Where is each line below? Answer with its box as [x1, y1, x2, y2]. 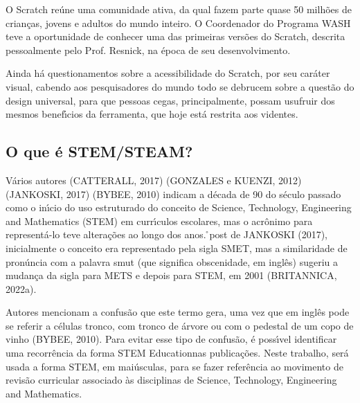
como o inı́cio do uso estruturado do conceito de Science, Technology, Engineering [6, 200, 352, 215]
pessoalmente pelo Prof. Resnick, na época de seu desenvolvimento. [6, 42, 291, 57]
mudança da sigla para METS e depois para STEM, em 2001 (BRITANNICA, [6, 268, 337, 283]
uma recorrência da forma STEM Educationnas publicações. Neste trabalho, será [6, 346, 349, 360]
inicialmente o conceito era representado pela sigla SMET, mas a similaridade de [6, 240, 348, 255]
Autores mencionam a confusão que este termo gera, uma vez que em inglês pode [6, 305, 350, 319]
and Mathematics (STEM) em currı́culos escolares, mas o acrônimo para [6, 213, 313, 228]
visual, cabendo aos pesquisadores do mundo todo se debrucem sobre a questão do [6, 79, 354, 93]
